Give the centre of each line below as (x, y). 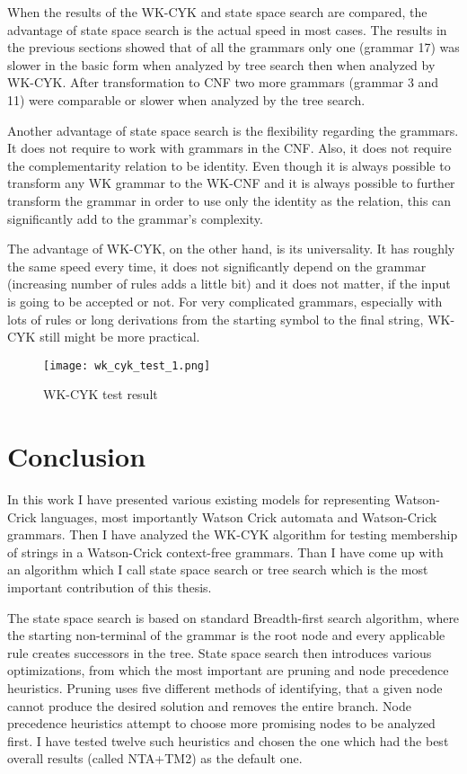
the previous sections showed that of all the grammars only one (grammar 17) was (233, 47)
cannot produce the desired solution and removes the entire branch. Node (209, 705)
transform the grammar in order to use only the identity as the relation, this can (229, 200)
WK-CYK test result (101, 394)
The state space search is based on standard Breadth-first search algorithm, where (233, 617)
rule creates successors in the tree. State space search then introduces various (220, 652)
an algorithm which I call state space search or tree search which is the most (218, 569)
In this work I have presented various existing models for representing (199, 499)
